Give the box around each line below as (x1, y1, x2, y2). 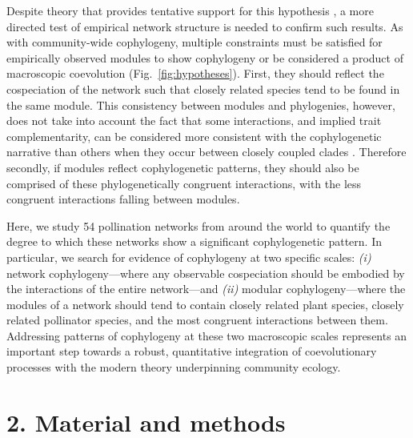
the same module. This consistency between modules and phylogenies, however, (6, 96, 395, 113)
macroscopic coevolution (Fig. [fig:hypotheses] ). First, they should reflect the (6, 65, 384, 82)
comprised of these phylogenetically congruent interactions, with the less (6, 175, 362, 191)
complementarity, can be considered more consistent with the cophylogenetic (6, 127, 382, 144)
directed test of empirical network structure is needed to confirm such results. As (6, 18, 403, 34)
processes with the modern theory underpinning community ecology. (6, 359, 341, 376)
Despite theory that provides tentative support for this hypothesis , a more (6, 2, 374, 18)
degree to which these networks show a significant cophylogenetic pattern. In (6, 233, 382, 250)
